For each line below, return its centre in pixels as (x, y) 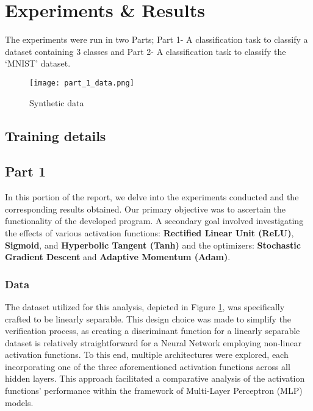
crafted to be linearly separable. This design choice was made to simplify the (148, 318)
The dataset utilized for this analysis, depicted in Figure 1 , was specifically (145, 306)
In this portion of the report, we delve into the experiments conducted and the (152, 197)
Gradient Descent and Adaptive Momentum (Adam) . (118, 257)
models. (19, 402)
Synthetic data (57, 102)
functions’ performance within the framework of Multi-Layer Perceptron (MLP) (154, 391)
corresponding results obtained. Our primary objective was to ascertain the (145, 209)
